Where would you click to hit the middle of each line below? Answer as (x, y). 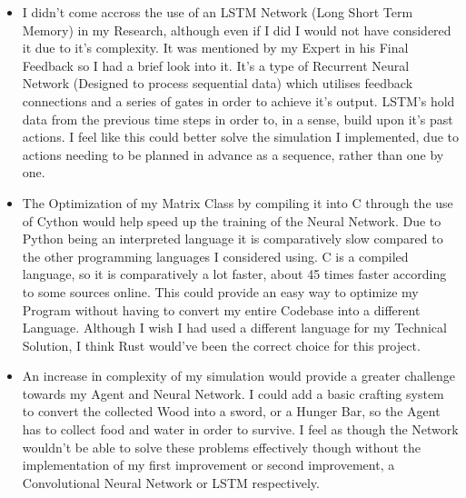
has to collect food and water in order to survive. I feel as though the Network (240, 429)
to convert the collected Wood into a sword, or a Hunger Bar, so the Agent (231, 411)
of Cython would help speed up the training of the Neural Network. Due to (232, 220)
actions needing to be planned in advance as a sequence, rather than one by (233, 154)
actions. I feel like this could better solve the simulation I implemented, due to (240, 137)
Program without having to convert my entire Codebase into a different (221, 309)
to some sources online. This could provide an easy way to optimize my (220, 291)
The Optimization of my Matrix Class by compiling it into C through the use (238, 202)
